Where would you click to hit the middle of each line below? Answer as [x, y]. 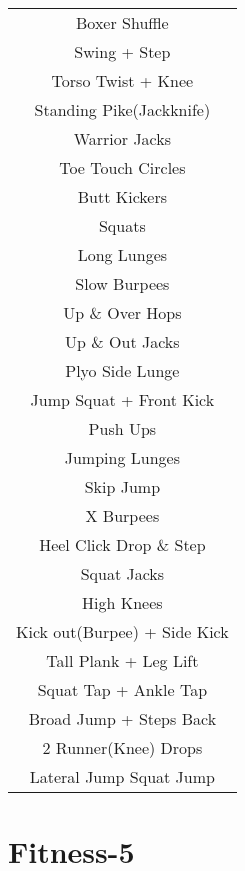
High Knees [122, 602]
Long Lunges [122, 254]
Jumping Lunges [122, 457]
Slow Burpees [122, 283]
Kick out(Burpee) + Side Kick [122, 631]
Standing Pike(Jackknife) [122, 109]
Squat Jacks [122, 573]
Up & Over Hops [122, 312]
